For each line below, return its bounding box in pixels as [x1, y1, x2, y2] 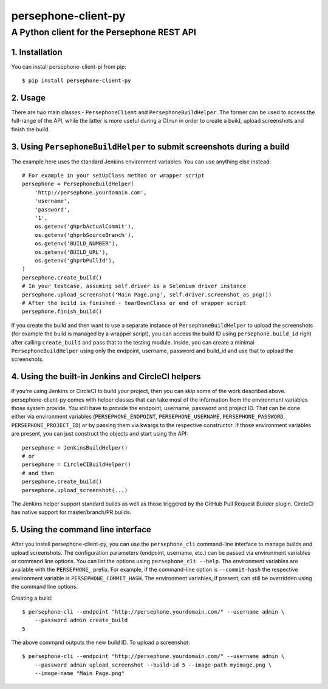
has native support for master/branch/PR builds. [11, 509, 132, 516]
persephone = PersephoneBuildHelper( [22, 180, 135, 188]
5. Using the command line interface [11, 524, 152, 535]
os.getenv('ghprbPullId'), [34, 257, 115, 264]
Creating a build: [11, 594, 53, 602]
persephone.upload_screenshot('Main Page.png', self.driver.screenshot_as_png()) [22, 291, 272, 298]
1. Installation [11, 47, 63, 57]
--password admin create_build [34, 617, 128, 624]
